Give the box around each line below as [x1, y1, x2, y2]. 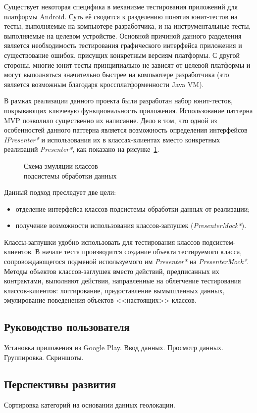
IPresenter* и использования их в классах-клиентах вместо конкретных [4, 134, 220, 144]
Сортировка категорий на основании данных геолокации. [4, 399, 175, 410]
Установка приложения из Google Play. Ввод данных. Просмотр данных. [4, 342, 224, 353]
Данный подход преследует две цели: [4, 187, 116, 197]
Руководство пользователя [4, 319, 130, 334]
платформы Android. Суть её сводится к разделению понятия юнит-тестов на [4, 11, 238, 21]
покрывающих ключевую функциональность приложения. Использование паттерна [4, 105, 253, 115]
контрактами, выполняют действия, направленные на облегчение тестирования [4, 275, 241, 286]
